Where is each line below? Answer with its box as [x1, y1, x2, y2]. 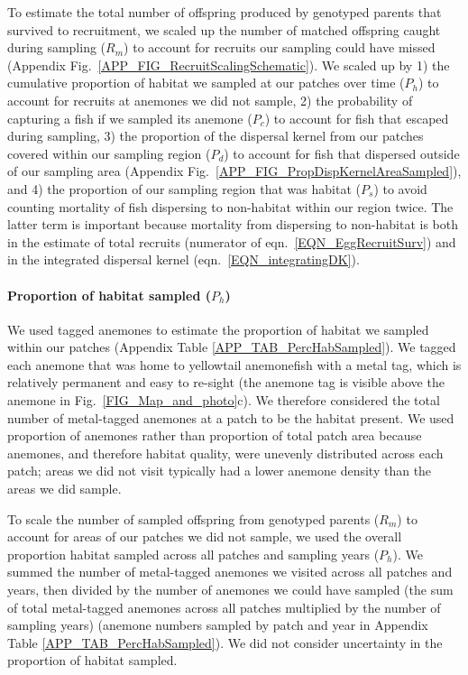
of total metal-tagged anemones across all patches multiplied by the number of [7, 597, 441, 616]
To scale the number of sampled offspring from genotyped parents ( [7, 509, 380, 528]
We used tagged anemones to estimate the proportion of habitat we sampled [7, 319, 429, 338]
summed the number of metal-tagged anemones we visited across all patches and [7, 562, 453, 581]
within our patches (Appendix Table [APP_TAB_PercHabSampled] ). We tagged [7, 337, 456, 356]
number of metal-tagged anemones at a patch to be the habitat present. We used [7, 408, 454, 427]
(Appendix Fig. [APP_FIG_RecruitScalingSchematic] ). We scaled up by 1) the [7, 55, 450, 74]
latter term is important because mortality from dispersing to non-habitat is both [7, 215, 458, 234]
